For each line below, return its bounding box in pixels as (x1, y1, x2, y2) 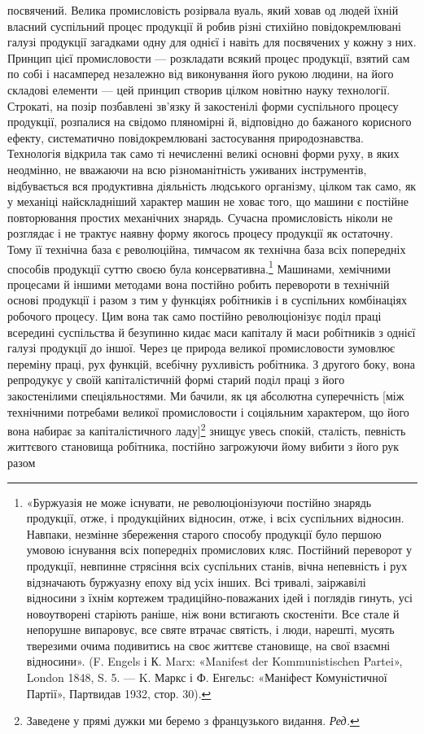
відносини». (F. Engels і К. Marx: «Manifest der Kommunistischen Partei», (26, 653, 403, 670)
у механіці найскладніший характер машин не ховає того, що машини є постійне (7, 193, 409, 210)
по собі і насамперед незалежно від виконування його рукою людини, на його (7, 65, 394, 82)
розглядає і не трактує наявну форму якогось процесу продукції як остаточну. (7, 225, 394, 242)
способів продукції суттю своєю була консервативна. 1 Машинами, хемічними (7, 257, 391, 277)
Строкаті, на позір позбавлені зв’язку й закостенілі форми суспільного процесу (7, 97, 399, 114)
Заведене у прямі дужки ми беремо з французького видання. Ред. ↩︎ (26, 712, 360, 729)
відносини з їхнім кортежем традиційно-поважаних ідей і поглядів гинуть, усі (26, 589, 413, 606)
